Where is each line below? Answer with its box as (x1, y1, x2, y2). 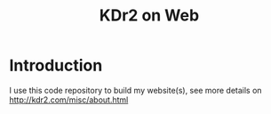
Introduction (9, 55, 103, 76)
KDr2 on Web (99, 5, 200, 26)
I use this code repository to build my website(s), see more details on (9, 85, 262, 95)
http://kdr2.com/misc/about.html (9, 94, 129, 105)
